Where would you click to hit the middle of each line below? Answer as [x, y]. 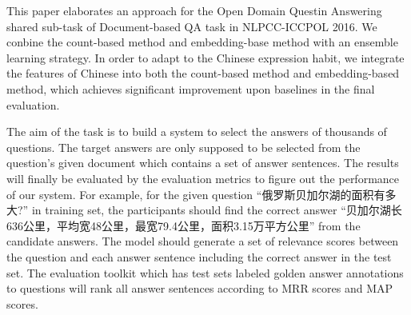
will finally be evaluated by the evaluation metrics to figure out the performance [203, 178]
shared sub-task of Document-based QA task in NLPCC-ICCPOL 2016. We [192, 26]
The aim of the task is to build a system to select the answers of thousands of [197, 132]
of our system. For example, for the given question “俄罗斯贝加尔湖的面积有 [196, 194]
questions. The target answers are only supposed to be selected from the [184, 147]
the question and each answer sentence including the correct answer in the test [199, 256]
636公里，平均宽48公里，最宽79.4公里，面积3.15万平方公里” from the [184, 225]
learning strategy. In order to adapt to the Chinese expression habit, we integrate [205, 57]
